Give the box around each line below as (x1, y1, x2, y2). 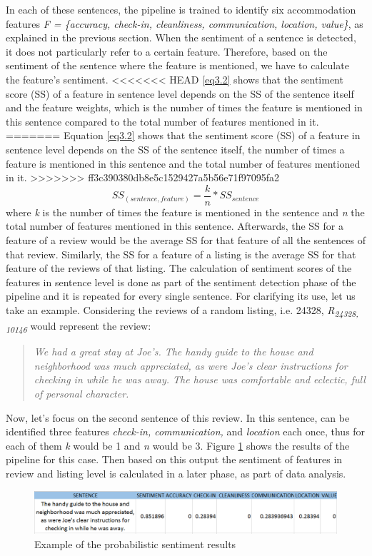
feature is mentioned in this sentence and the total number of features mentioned (6, 156, 361, 171)
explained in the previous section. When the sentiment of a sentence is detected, (6, 30, 356, 45)
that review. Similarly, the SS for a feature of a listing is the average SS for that (6, 246, 356, 261)
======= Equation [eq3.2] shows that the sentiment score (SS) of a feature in (6, 128, 361, 143)
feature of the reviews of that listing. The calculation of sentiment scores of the (6, 261, 352, 276)
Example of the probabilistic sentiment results (34, 536, 236, 551)
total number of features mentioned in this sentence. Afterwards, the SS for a (6, 218, 344, 233)
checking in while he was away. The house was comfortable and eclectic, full (34, 372, 366, 387)
